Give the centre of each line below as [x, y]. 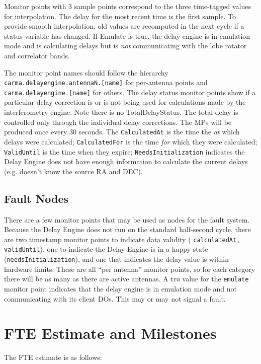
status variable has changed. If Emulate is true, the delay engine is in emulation [127, 35]
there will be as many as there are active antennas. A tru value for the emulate [126, 279]
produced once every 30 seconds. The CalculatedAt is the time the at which [122, 132]
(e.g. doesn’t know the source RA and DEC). [73, 171]
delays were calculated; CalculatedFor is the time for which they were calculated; [131, 141]
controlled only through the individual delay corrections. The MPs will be [118, 122]
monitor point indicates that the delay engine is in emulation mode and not [120, 289]
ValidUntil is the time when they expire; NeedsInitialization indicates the [124, 151]
